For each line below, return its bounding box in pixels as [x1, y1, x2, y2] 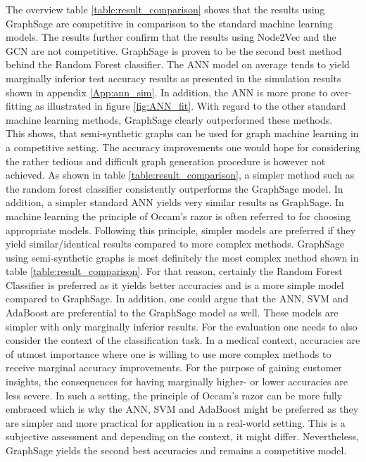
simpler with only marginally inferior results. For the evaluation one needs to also [6, 319, 358, 333]
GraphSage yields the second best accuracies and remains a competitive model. [6, 443, 347, 457]
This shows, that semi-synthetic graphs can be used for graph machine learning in [6, 126, 359, 141]
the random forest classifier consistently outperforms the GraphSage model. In [6, 181, 343, 195]
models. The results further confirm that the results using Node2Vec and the [6, 30, 336, 44]
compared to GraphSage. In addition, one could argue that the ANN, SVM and [6, 291, 349, 306]
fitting [6, 98, 32, 113]
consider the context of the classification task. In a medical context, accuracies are [6, 333, 360, 347]
